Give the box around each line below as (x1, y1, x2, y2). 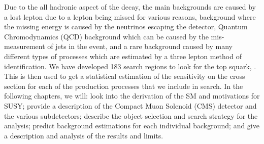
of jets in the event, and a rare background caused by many (47, 41, 233, 52)
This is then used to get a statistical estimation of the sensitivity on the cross (4, 71, 245, 81)
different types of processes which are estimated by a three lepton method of (4, 51, 242, 61)
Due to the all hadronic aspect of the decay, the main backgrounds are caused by (4, 2, 256, 12)
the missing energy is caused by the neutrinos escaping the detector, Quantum (4, 21, 248, 32)
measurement (4, 41, 45, 52)
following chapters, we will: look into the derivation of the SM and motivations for (4, 90, 260, 101)
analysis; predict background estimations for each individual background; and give (4, 120, 259, 131)
